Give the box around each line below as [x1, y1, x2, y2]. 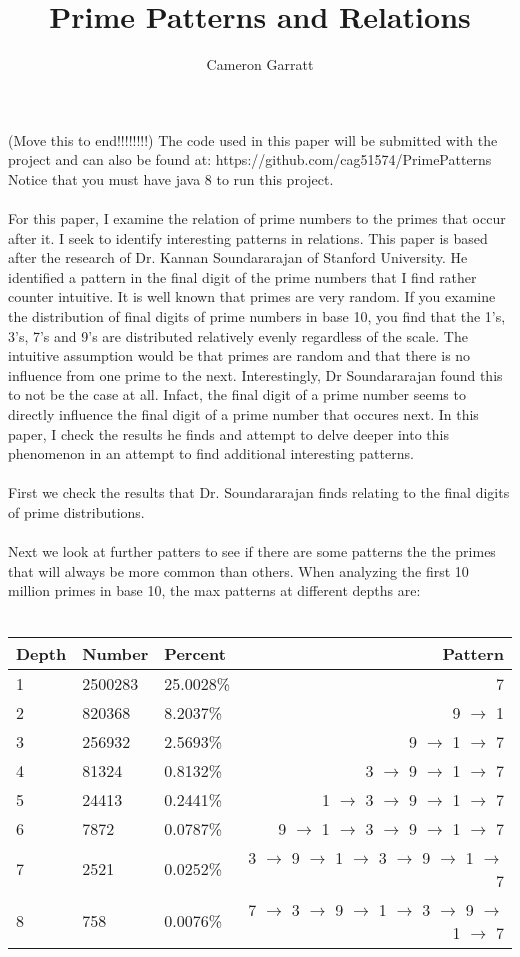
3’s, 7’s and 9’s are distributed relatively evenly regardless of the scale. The [8, 325, 468, 346]
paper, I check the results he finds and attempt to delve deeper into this [8, 423, 450, 444]
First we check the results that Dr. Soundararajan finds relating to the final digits [8, 482, 510, 503]
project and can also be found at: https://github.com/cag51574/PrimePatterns [8, 149, 492, 170]
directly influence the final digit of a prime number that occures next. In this [8, 404, 479, 425]
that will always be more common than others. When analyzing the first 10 [8, 560, 469, 581]
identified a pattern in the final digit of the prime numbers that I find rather [8, 266, 477, 287]
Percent [164, 641, 226, 665]
